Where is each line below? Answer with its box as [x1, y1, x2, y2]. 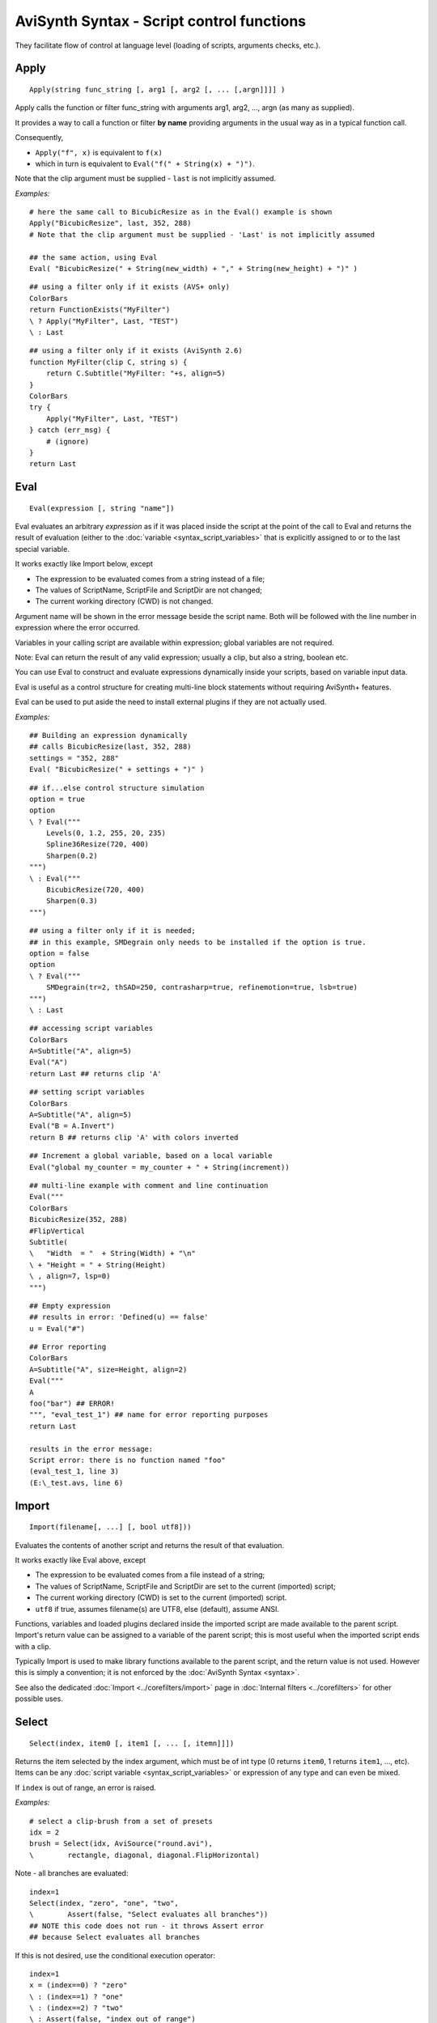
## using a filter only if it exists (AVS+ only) [29, 282, 231, 291]
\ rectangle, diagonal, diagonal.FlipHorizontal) [29, 1850, 261, 1860]
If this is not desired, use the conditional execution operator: [15, 1950, 216, 1960]
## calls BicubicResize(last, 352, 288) [29, 742, 192, 752]
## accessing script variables [29, 1024, 154, 1033]
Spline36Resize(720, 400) [45, 840, 150, 849]
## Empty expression [29, 1301, 111, 1310]
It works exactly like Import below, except [15, 559, 154, 569]
